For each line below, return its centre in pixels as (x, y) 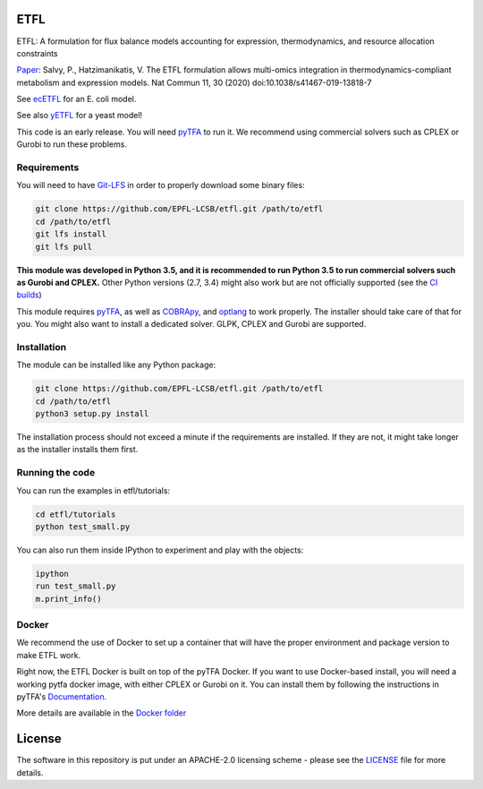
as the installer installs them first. (77, 450)
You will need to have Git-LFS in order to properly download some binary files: (161, 185)
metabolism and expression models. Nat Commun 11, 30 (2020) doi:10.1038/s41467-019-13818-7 (194, 82)
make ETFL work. (48, 655)
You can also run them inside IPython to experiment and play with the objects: (160, 550)
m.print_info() (68, 599)
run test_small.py (76, 586)
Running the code (56, 473)
